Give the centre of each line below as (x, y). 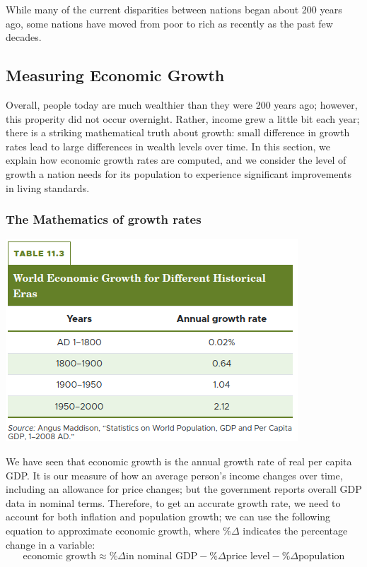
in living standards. (48, 187)
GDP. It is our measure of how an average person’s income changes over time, (174, 475)
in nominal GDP (162, 557)
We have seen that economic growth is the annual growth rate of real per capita (179, 461)
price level (248, 557)
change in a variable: (51, 544)
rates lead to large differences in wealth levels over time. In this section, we (168, 146)
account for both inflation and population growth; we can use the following (168, 517)
